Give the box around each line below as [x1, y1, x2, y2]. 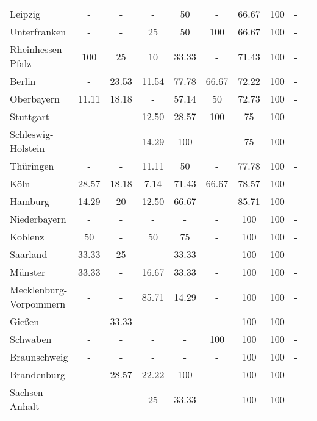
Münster [10, 265, 46, 279]
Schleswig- [10, 127, 54, 141]
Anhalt [10, 399, 40, 413]
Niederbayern [10, 212, 66, 226]
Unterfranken [10, 24, 66, 38]
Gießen [10, 314, 40, 328]
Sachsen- [10, 385, 47, 399]
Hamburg [10, 194, 49, 208]
